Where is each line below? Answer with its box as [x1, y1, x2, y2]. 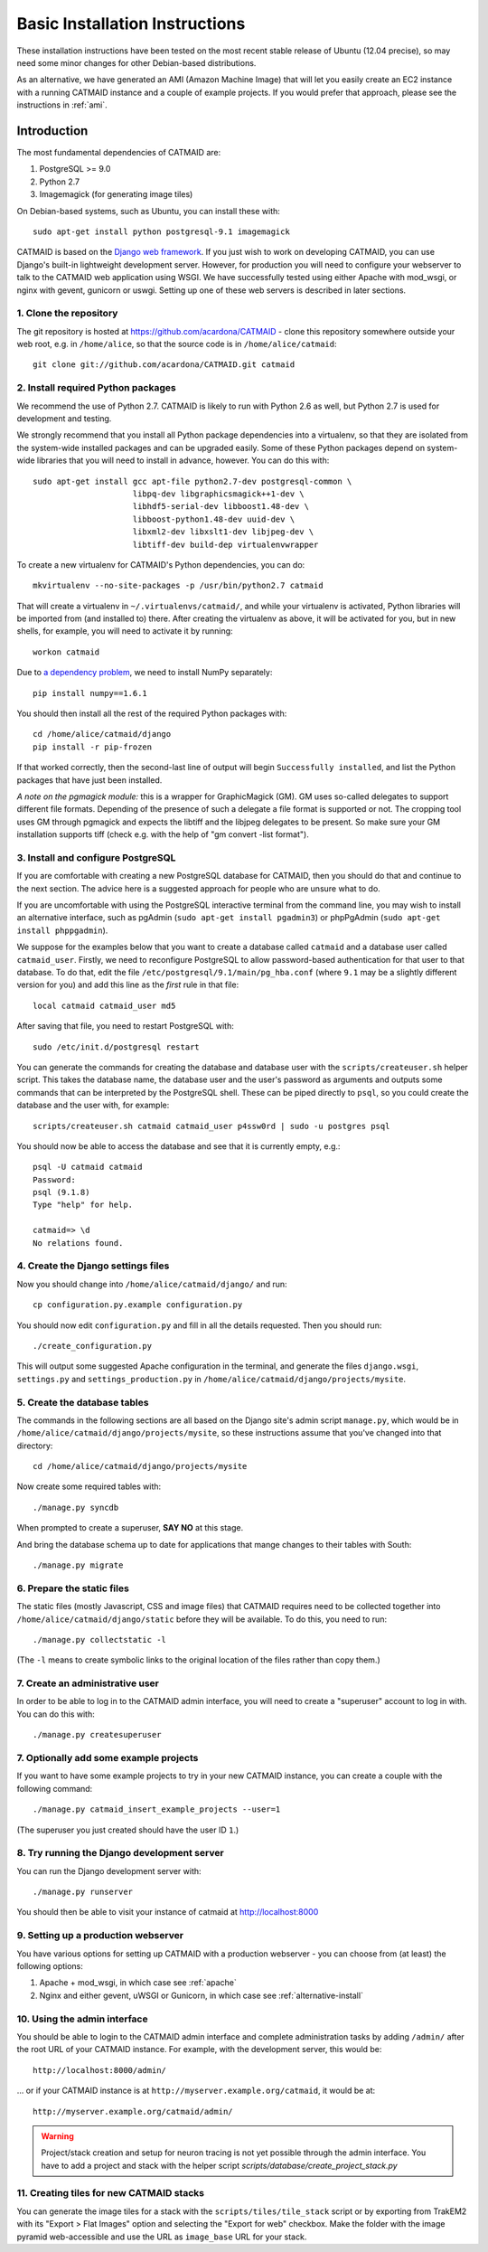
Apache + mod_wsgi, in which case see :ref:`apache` [39, 1977, 237, 1988]
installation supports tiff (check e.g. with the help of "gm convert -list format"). [16, 829, 309, 840]
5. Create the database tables [16, 1396, 149, 1409]
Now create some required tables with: [16, 1481, 162, 1492]
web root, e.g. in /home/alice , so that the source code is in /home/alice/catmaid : [16, 339, 337, 350]
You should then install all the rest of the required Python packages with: [16, 708, 287, 719]
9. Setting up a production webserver [16, 1929, 184, 1942]
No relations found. [33, 1238, 124, 1248]
